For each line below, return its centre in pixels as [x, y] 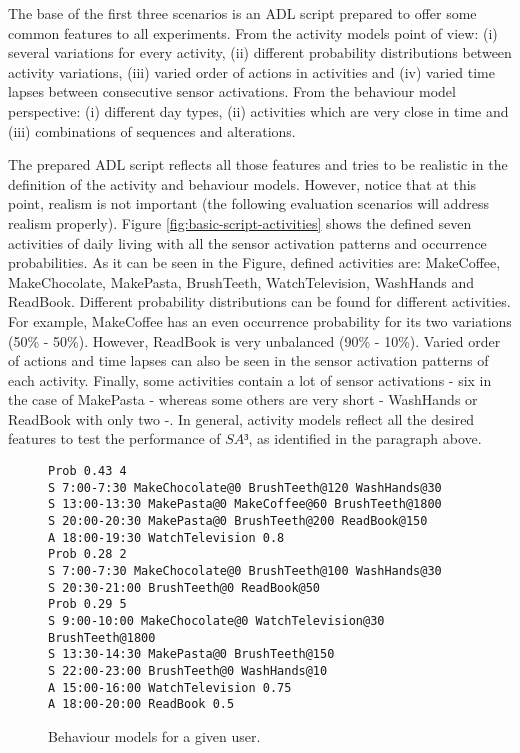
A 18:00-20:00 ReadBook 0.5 [141, 704]
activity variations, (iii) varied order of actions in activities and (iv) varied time [251, 71]
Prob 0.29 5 [87, 604]
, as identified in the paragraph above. [365, 438]
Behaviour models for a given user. [154, 735]
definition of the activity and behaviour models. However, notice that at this [242, 183]
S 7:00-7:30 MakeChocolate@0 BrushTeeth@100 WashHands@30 [245, 571]
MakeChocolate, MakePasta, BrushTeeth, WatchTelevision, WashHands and [241, 281]
